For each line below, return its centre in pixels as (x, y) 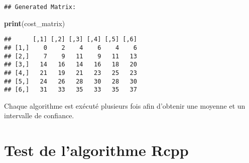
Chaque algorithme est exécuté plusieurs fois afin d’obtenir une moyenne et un (125, 105)
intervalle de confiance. (39, 115)
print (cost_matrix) (35, 23)
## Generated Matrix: (40, 7)
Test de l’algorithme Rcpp (96, 150)
